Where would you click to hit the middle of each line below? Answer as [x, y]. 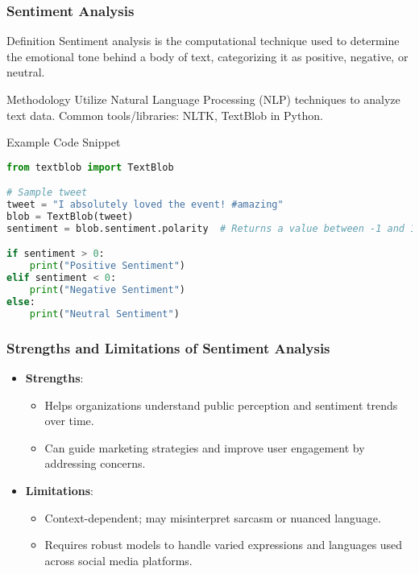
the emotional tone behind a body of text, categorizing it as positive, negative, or [207, 56]
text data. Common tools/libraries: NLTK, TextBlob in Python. [165, 115]
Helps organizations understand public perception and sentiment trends [221, 405]
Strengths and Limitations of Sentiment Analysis [168, 347]
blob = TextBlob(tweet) [70, 217]
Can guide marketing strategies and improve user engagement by [205, 447]
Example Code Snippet [64, 142]
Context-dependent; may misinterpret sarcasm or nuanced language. [213, 517]
